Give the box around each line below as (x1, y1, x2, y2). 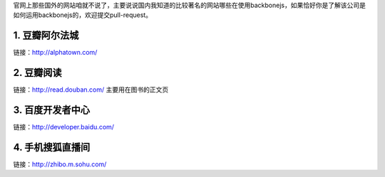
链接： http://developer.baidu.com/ (13, 123, 114, 132)
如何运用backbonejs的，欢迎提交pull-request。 (13, 11, 153, 19)
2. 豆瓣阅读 (13, 67, 62, 79)
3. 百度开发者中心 (13, 104, 91, 117)
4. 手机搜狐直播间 (13, 141, 91, 153)
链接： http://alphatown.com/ (13, 48, 98, 57)
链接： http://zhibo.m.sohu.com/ (13, 160, 107, 168)
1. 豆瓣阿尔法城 (13, 29, 79, 42)
